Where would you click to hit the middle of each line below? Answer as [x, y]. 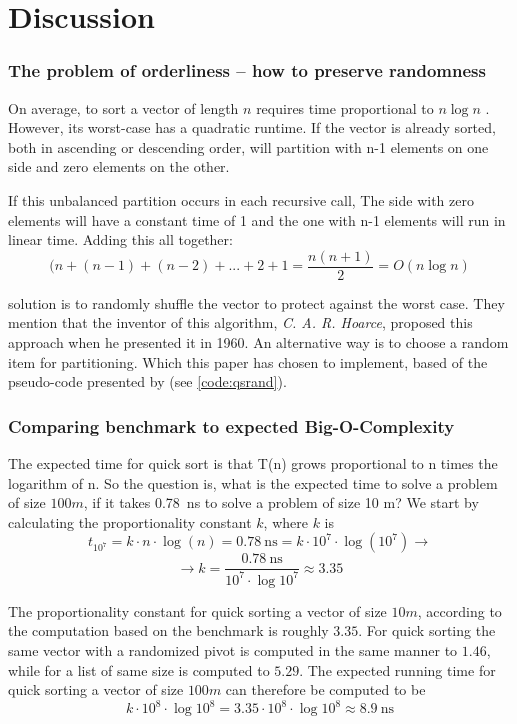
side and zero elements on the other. [119, 166]
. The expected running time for [397, 669]
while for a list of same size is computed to [139, 669]
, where [285, 521]
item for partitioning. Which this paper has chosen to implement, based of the [248, 361]
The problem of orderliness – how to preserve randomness [247, 70]
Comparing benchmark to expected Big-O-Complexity [231, 425]
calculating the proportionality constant [130, 521]
